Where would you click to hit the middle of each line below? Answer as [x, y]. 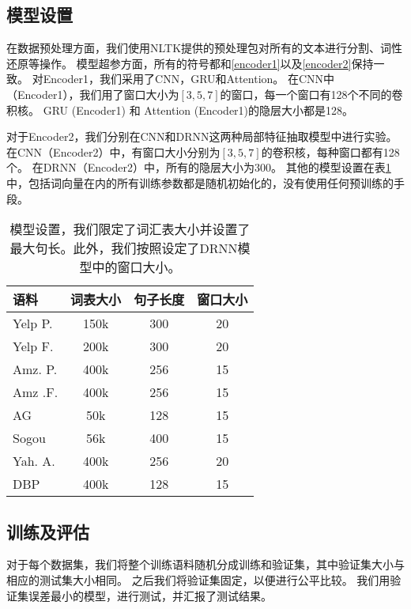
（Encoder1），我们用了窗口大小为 [93, 94]
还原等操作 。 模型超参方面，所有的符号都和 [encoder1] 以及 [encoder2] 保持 [190, 63]
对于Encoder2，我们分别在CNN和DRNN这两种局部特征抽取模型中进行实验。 [202, 136]
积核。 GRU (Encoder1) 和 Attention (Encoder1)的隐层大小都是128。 [180, 110]
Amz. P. [35, 369]
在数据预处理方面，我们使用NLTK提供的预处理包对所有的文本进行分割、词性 [205, 48]
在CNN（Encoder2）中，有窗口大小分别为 [113, 151]
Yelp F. [33, 346]
